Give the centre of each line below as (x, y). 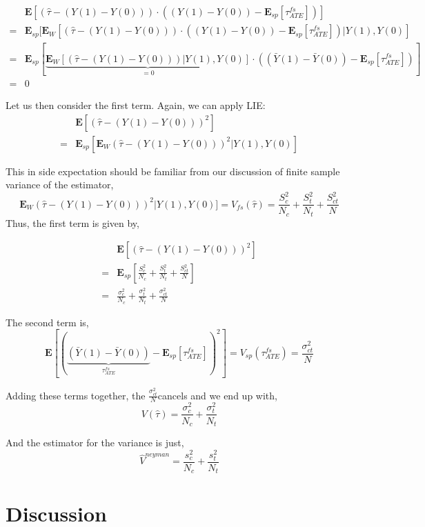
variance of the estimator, (60, 185)
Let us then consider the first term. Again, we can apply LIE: (136, 105)
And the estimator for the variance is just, (95, 442)
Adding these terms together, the (76, 395)
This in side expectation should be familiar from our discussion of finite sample (173, 171)
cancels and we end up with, (217, 395)
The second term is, (47, 322)
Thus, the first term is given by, (72, 222)
